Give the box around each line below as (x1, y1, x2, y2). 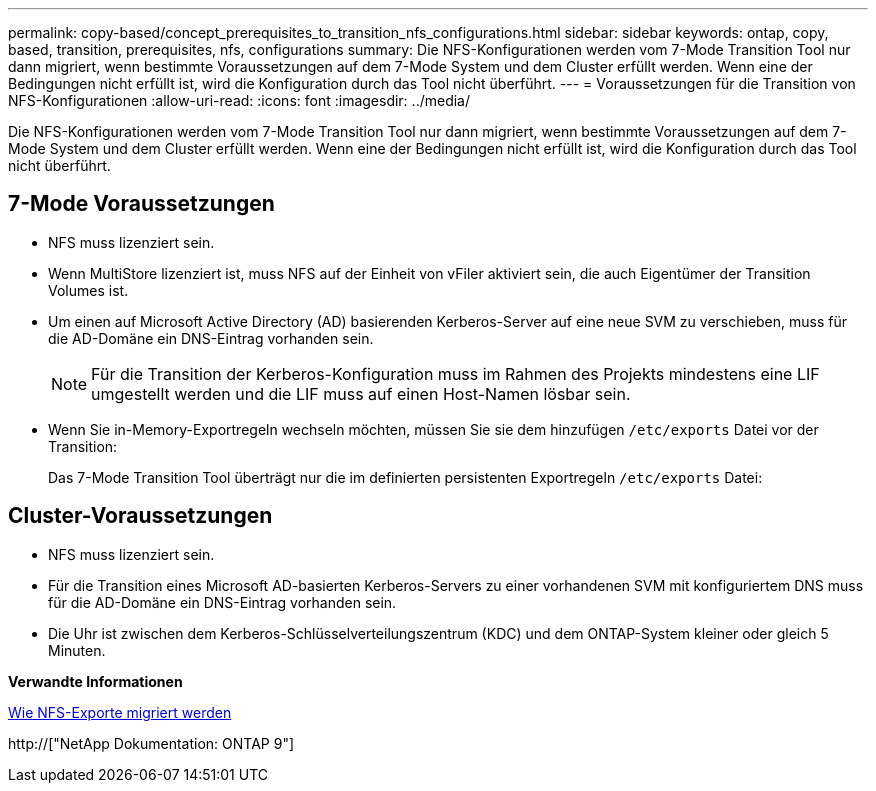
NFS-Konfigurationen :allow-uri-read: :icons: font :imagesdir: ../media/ (8, 92, 470, 109)
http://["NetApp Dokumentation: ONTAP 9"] (8, 734, 295, 752)
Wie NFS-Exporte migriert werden (8, 703, 232, 721)
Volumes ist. (48, 281, 129, 299)
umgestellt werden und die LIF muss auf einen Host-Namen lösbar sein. (91, 383, 631, 404)
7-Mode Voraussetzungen (8, 191, 275, 217)
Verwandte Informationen (8, 672, 183, 690)
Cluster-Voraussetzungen (8, 503, 273, 529)
